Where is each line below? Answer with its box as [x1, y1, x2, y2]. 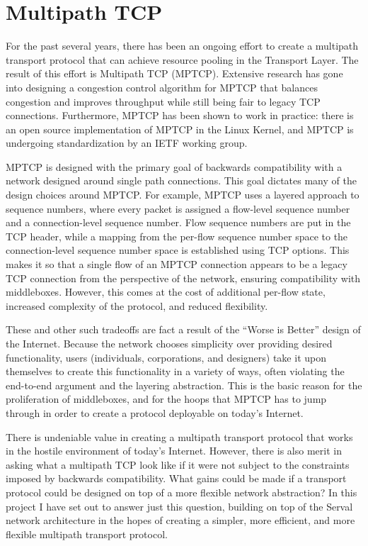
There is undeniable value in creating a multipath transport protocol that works [6, 429, 353, 444]
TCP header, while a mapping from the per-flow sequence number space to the [6, 228, 348, 243]
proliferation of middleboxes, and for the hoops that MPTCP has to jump [6, 391, 327, 406]
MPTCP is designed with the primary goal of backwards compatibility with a [6, 159, 343, 174]
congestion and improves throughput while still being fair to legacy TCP [6, 94, 321, 108]
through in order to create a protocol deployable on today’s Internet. [6, 405, 304, 420]
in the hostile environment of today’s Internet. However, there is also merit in [6, 443, 342, 458]
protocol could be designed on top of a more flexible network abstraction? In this [6, 484, 357, 499]
